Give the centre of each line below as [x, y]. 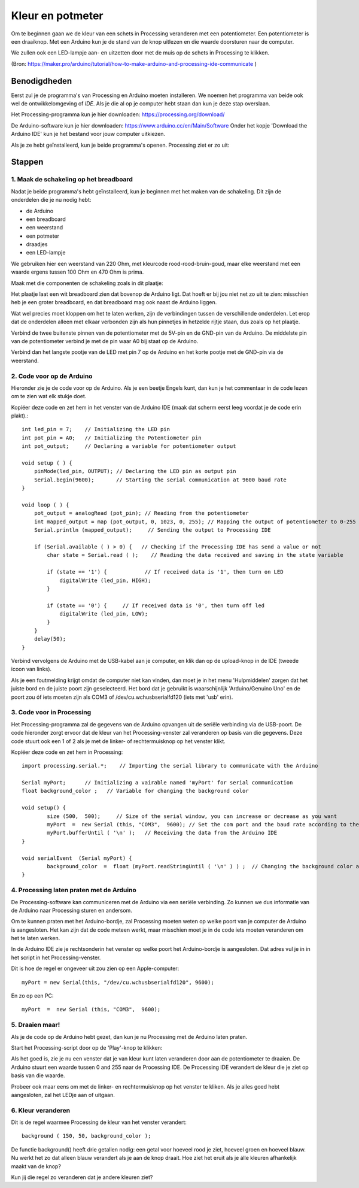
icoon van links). [31, 669]
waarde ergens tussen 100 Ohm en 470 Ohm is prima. [77, 272]
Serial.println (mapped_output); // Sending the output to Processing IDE [152, 530]
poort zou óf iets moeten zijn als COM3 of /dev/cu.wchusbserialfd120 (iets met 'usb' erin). [122, 697]
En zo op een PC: [32, 996]
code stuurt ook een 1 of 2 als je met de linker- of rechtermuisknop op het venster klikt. [118, 741]
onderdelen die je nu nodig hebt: [51, 200]
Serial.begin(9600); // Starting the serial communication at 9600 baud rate [160, 480]
